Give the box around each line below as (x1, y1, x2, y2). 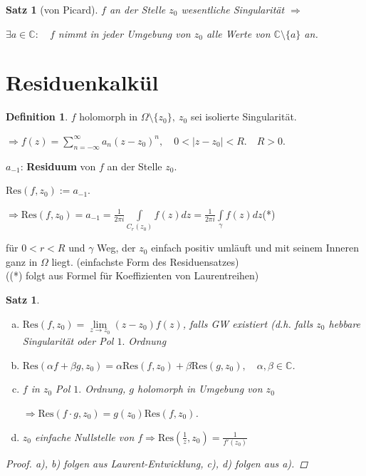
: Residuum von (20, 158, 96, 173)
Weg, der (97, 240, 136, 255)
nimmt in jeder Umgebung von (58, 26, 191, 41)
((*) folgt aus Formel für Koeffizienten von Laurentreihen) (6, 268, 259, 283)
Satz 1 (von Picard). (6, 2, 98, 16)
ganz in (6, 254, 38, 269)
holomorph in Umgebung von (137, 381, 263, 396)
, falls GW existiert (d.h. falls (182, 316, 313, 331)
